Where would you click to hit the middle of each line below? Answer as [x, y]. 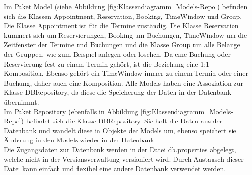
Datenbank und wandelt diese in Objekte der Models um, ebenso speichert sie [120, 130]
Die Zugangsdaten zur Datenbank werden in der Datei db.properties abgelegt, [120, 149]
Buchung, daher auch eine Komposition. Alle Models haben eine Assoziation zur [124, 82]
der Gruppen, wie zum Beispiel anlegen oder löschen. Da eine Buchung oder [117, 54]
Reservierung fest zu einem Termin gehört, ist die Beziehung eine [101, 63]
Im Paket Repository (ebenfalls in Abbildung [71, 111]
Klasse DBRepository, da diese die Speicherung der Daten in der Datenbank [118, 92]
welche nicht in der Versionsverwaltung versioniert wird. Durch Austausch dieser [124, 159]
